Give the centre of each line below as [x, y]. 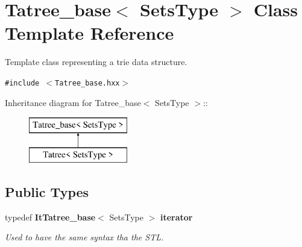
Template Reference [90, 33]
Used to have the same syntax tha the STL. [84, 237]
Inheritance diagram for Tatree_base [73, 102]
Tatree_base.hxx [87, 83]
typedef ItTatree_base [50, 217]
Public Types [47, 191]
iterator [176, 217]
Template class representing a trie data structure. [96, 62]
